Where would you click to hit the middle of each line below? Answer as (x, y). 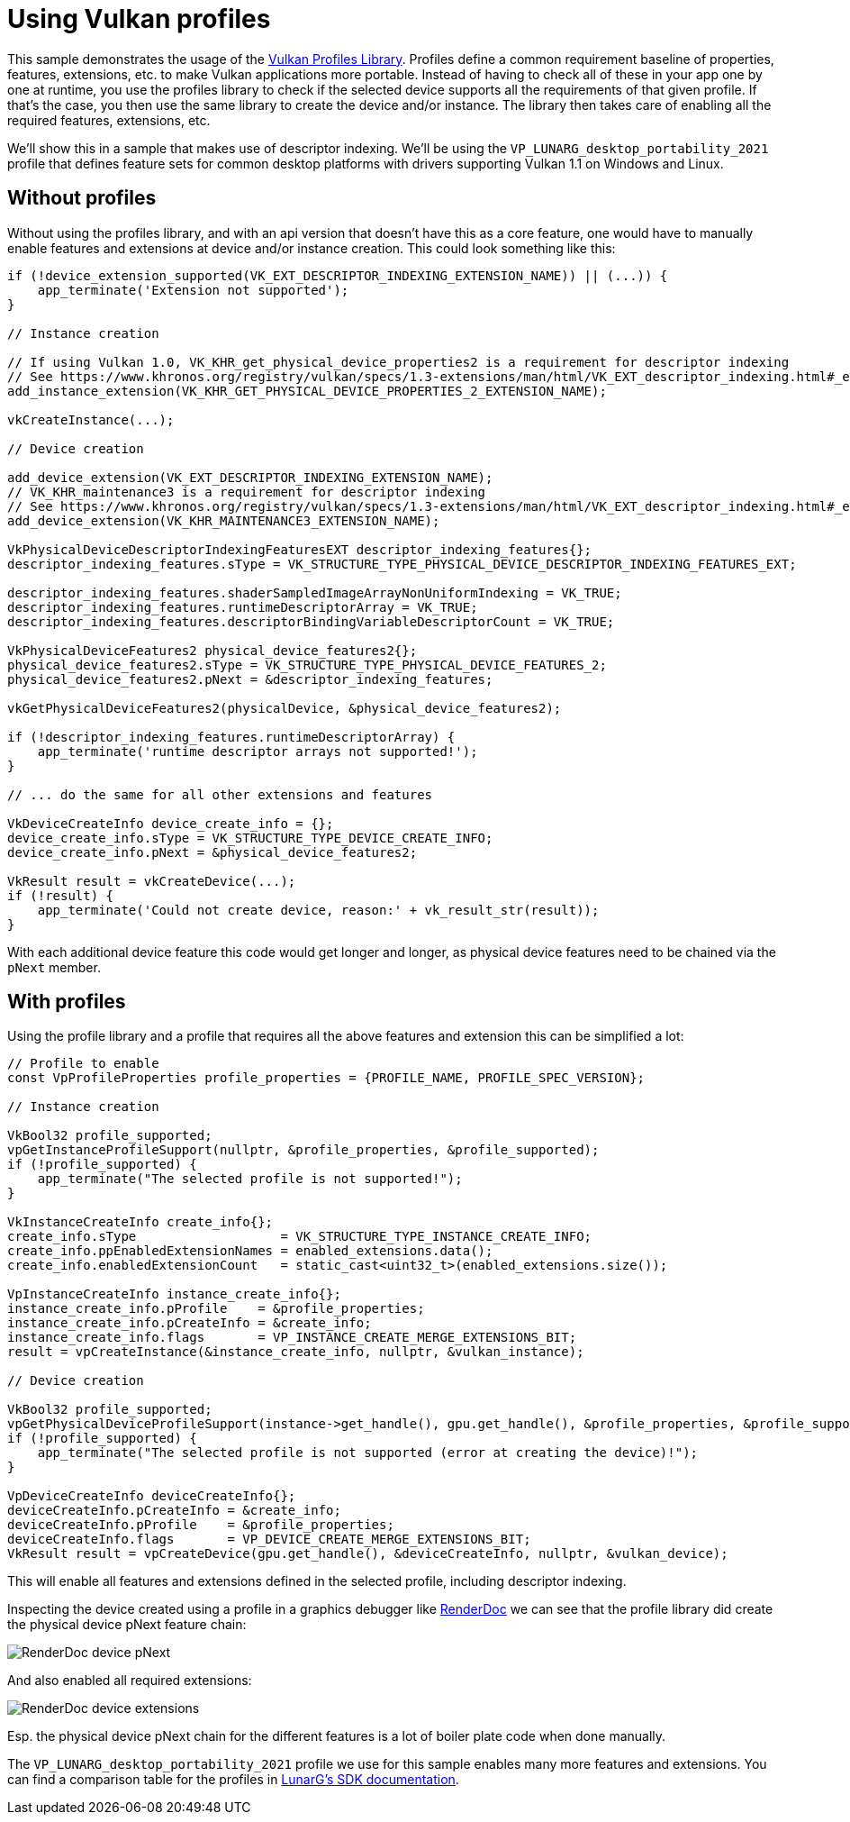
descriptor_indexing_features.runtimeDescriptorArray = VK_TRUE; (243, 607)
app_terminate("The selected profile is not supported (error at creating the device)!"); (368, 1453)
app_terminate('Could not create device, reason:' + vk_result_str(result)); (318, 910)
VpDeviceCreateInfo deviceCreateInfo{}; (152, 1496)
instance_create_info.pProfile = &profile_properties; (216, 1309)
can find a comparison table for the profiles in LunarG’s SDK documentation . (233, 1780)
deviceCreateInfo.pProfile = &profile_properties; (201, 1525)
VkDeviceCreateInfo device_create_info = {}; (171, 823)
